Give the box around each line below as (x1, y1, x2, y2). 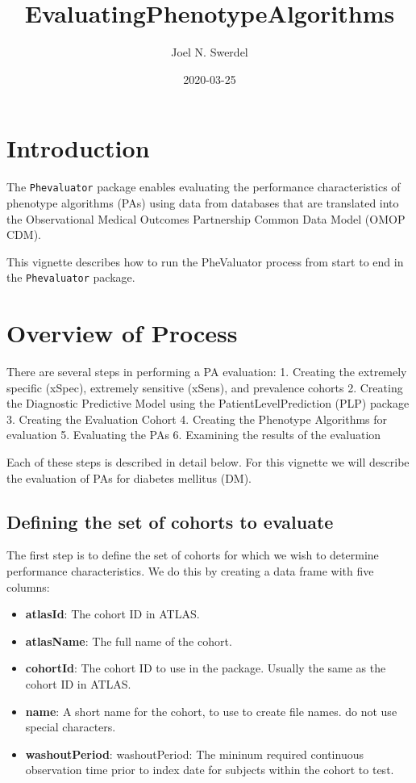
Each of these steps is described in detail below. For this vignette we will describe (6, 454, 410, 471)
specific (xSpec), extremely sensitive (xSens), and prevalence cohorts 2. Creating (6, 379, 403, 396)
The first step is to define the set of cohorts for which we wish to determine (6, 546, 379, 563)
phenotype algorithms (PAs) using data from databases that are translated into (6, 194, 399, 211)
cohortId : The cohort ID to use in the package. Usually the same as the (25, 659, 386, 676)
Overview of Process (6, 316, 238, 350)
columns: (6, 578, 50, 595)
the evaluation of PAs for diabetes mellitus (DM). (6, 469, 252, 486)
